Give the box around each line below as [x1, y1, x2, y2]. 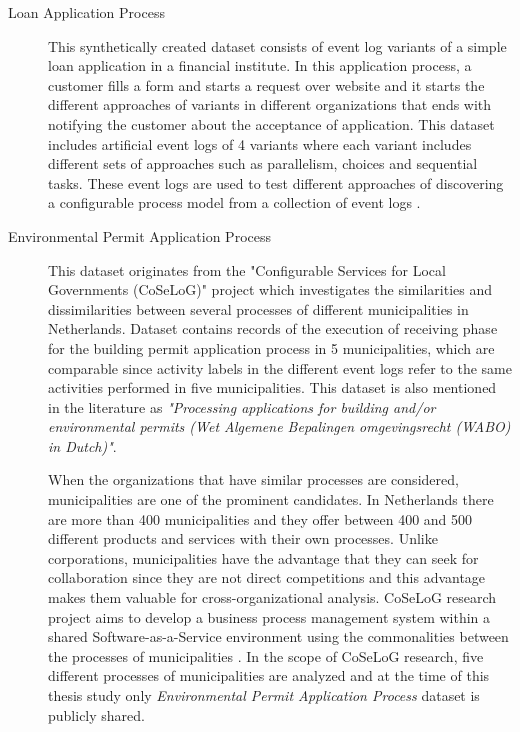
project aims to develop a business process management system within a [48, 606, 491, 627]
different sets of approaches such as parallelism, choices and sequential [48, 153, 478, 174]
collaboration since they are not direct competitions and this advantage [48, 567, 486, 588]
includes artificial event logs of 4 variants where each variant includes [48, 133, 472, 154]
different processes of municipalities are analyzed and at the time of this [48, 665, 490, 686]
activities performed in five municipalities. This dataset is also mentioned [48, 377, 497, 398]
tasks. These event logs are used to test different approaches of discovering [48, 172, 504, 193]
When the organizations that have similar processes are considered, [48, 469, 459, 490]
